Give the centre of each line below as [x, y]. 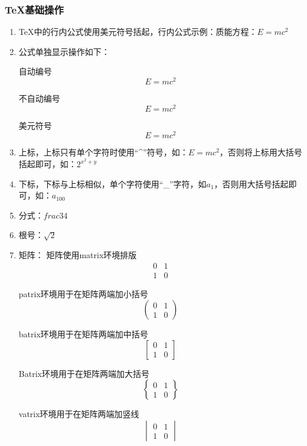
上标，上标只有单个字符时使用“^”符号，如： [103, 152]
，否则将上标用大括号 [261, 152]
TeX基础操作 [34, 9]
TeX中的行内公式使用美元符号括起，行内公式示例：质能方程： [138, 32]
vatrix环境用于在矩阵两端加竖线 [79, 414]
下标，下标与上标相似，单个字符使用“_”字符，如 [112, 183]
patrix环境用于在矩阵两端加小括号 [83, 293]
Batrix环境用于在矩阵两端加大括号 [84, 373]
